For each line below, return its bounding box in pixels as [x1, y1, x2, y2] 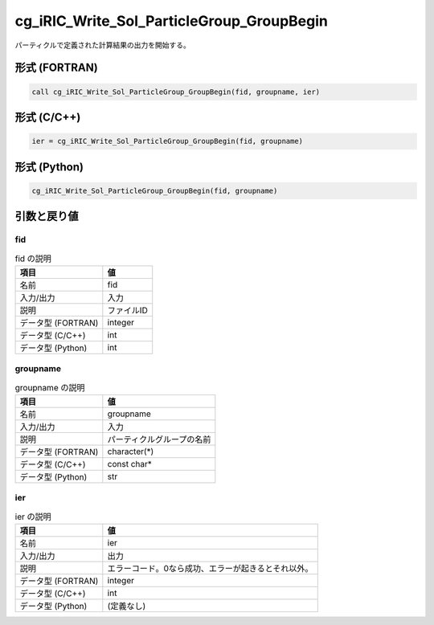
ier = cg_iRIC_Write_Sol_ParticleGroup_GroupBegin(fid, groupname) [31, 137, 304, 146]
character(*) [107, 446, 154, 457]
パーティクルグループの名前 [107, 434, 211, 445]
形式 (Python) [14, 160, 84, 174]
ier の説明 [14, 511, 51, 522]
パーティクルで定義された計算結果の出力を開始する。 [14, 40, 190, 50]
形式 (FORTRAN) [14, 61, 98, 75]
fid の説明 [14, 253, 52, 264]
